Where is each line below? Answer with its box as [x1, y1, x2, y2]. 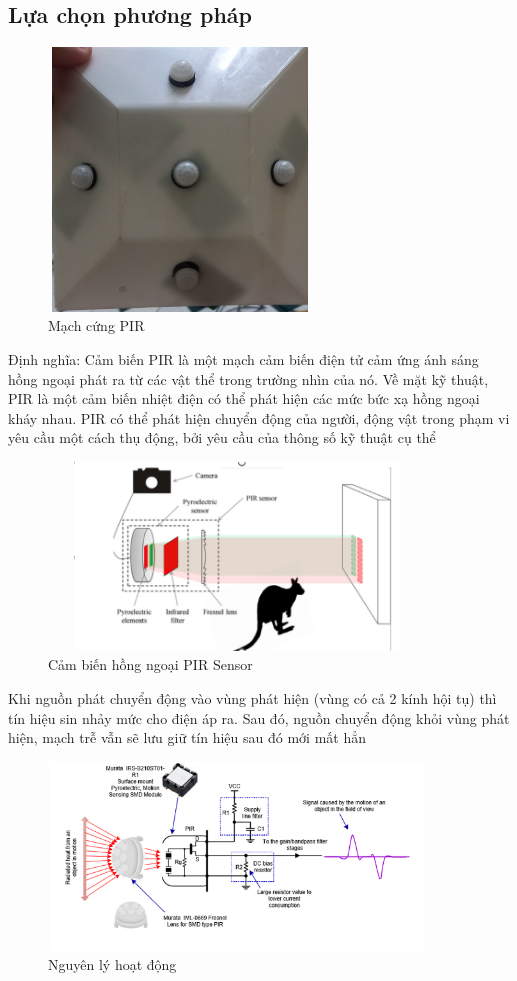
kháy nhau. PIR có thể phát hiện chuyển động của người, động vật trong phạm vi [8, 407, 510, 428]
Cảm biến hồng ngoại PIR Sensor [48, 654, 253, 675]
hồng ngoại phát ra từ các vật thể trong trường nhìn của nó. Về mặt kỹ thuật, [8, 368, 489, 389]
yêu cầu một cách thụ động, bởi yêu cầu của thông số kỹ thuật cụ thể [8, 427, 436, 448]
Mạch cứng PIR [48, 315, 145, 336]
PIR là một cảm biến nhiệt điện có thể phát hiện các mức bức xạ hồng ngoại [8, 388, 480, 409]
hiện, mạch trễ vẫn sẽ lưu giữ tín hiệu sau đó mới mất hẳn [8, 727, 366, 748]
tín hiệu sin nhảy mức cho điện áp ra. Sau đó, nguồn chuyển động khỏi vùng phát [8, 707, 510, 728]
